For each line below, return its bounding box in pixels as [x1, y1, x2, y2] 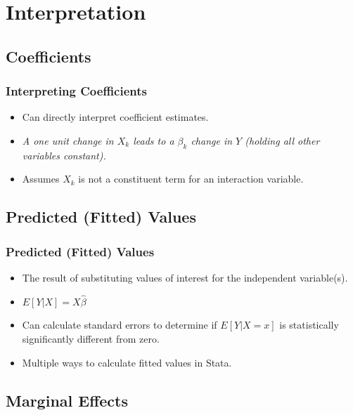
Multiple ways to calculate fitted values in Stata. [22, 355, 232, 369]
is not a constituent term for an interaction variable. [78, 171, 304, 186]
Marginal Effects [6, 389, 128, 411]
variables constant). [22, 147, 106, 162]
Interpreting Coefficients [6, 82, 147, 100]
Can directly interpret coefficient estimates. [22, 110, 209, 124]
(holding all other [245, 133, 320, 147]
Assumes [22, 171, 60, 186]
